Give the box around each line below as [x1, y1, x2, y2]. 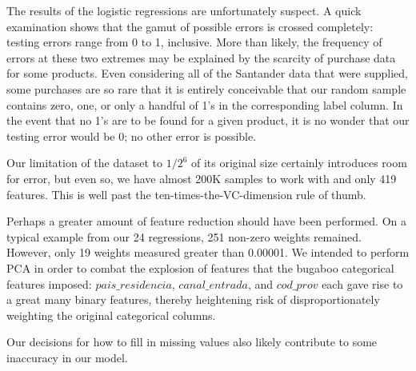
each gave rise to [322, 275, 403, 292]
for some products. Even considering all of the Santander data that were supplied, [6, 65, 409, 82]
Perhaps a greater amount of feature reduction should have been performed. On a [6, 213, 406, 229]
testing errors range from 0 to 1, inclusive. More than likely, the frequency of [6, 34, 382, 50]
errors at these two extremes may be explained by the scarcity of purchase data [6, 49, 396, 66]
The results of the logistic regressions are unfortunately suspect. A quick [6, 2, 362, 18]
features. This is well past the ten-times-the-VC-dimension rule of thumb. [6, 185, 366, 202]
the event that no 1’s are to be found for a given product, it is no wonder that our [6, 112, 410, 129]
